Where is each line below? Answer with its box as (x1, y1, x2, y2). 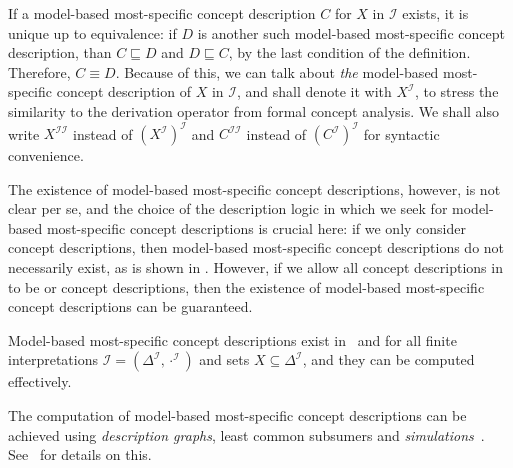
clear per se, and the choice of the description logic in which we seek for (8, 198, 448, 219)
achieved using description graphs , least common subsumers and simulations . (8, 424, 485, 445)
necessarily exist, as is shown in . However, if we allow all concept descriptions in (8, 257, 503, 278)
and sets (199, 349, 250, 370)
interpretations (8, 349, 99, 370)
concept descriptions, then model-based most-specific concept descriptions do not (8, 237, 505, 258)
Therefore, (8, 61, 71, 82)
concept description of (56, 81, 191, 102)
